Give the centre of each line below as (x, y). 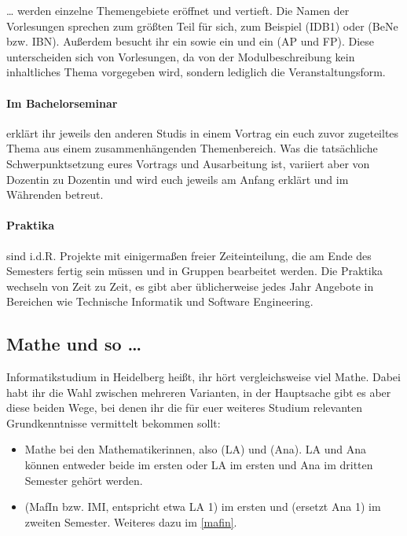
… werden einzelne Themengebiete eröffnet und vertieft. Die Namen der (178, 10)
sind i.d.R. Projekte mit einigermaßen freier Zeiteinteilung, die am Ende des (189, 255)
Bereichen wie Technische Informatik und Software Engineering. (160, 301)
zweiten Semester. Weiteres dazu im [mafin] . (131, 521)
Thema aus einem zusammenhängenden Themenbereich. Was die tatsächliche (192, 148)
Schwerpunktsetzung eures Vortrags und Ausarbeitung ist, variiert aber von (188, 163)
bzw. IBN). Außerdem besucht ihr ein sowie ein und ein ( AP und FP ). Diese (190, 41)
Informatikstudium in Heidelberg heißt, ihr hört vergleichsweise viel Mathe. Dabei (203, 377)
